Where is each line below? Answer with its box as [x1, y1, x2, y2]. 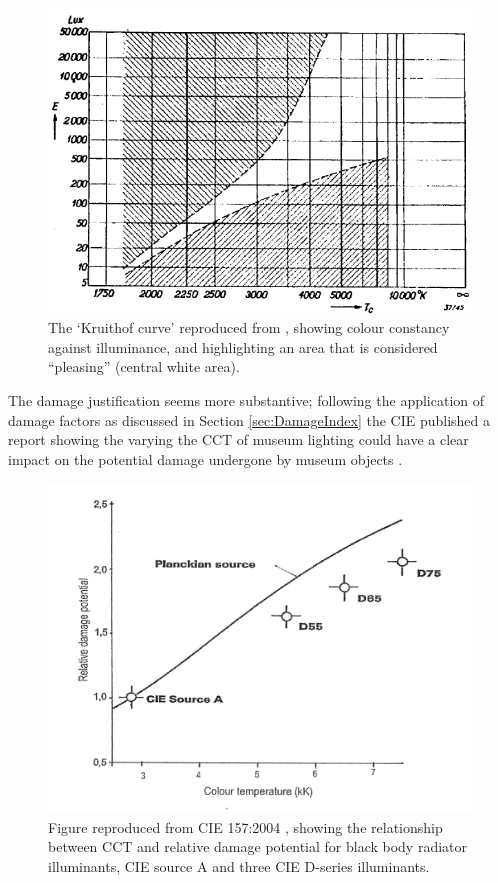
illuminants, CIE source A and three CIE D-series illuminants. [48, 855, 430, 876]
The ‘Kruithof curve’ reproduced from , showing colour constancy [48, 317, 450, 338]
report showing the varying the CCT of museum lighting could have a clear [8, 429, 469, 450]
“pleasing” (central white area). [48, 356, 240, 377]
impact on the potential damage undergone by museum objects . [8, 448, 403, 469]
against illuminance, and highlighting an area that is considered [48, 336, 438, 357]
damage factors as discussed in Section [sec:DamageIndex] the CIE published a [8, 409, 491, 430]
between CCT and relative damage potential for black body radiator [48, 836, 468, 857]
